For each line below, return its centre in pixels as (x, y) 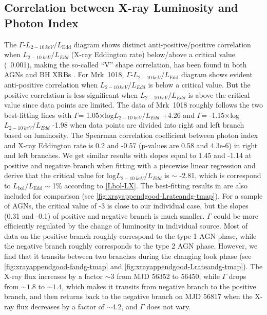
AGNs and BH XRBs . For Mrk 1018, (64, 74)
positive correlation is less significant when (71, 94)
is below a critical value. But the (199, 84)
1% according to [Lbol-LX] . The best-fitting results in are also (150, 185)
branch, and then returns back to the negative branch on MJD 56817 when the (128, 296)
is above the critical (219, 94)
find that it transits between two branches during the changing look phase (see (128, 256)
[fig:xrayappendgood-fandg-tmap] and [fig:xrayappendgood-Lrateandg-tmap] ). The (133, 266)
